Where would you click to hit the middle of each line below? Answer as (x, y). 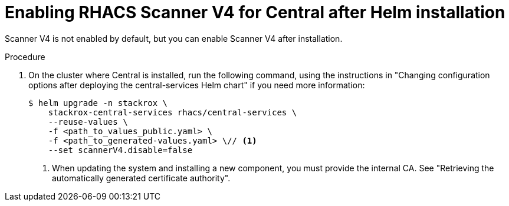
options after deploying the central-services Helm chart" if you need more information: (197, 85)
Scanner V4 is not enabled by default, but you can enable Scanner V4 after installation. (174, 38)
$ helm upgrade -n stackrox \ (98, 103)
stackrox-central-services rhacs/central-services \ (173, 112)
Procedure (25, 57)
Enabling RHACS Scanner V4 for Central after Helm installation (255, 12)
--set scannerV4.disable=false (120, 150)
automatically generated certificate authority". (141, 178)
